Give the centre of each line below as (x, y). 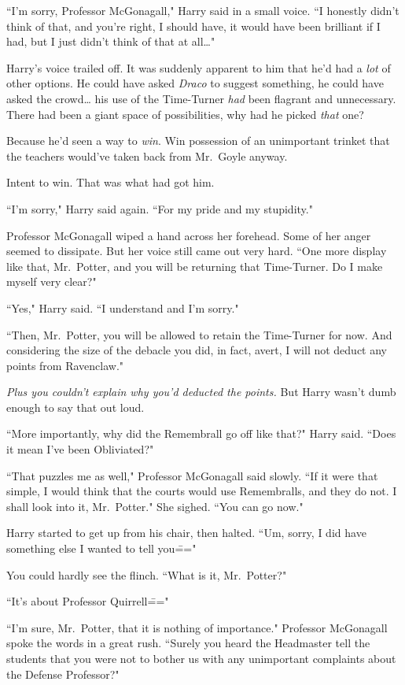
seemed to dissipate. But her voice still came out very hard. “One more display (197, 251)
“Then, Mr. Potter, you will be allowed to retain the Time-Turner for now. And (199, 334)
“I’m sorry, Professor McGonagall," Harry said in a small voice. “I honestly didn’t (203, 10)
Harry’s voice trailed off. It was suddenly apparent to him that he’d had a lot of (199, 67)
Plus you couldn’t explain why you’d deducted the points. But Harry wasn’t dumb (201, 392)
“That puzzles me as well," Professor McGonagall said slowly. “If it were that (192, 475)
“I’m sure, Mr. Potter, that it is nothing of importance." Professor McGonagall (197, 627)
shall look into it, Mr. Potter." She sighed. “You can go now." (155, 506)
